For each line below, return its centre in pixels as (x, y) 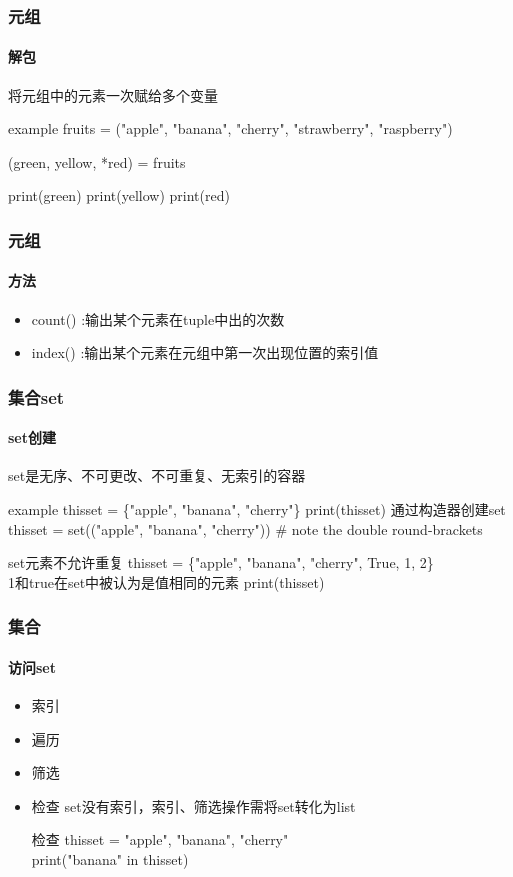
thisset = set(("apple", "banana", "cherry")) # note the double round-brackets (245, 528)
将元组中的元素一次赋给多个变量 (113, 94)
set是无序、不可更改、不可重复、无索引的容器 (157, 475)
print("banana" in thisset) (110, 859)
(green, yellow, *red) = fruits (97, 161)
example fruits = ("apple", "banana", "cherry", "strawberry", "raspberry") (230, 128)
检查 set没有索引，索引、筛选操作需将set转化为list (193, 805)
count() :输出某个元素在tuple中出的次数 (158, 318)
